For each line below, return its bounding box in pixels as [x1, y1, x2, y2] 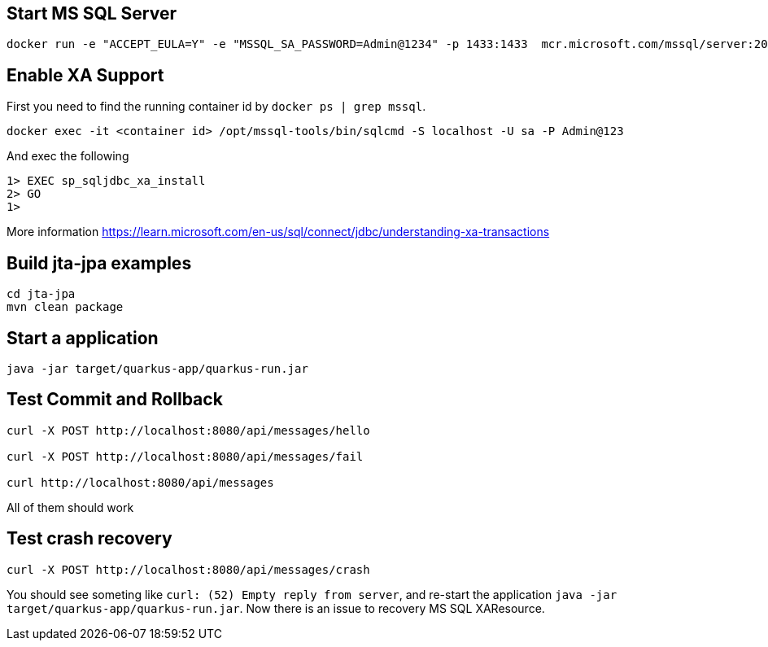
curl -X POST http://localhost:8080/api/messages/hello [7, 423, 370, 437]
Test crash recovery [7, 528, 172, 549]
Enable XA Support [7, 64, 164, 85]
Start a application [7, 327, 159, 348]
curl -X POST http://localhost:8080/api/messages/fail [7, 449, 364, 463]
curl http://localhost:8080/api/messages [7, 475, 274, 489]
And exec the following [7, 149, 129, 164]
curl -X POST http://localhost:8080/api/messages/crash [7, 562, 370, 576]
